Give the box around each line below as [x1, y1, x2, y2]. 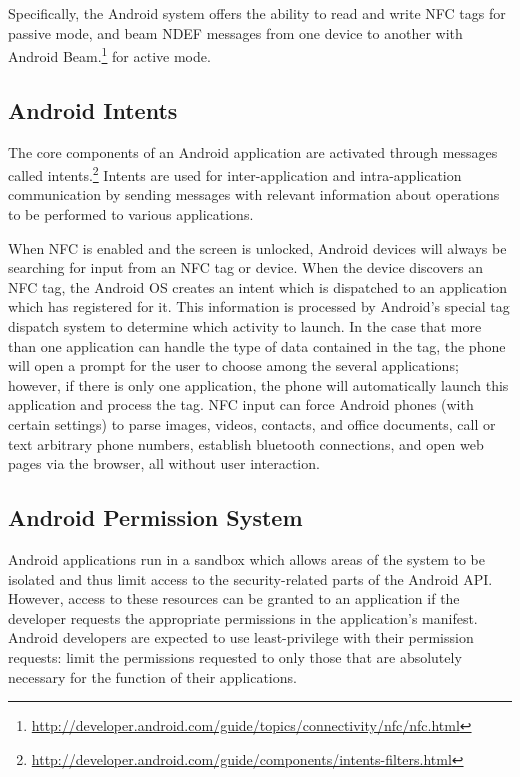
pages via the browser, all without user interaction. [8, 453, 320, 474]
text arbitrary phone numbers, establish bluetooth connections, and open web [8, 433, 484, 454]
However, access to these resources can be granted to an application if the [8, 588, 460, 609]
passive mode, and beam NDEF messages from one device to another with [8, 22, 463, 43]
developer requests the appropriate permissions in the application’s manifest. [8, 607, 478, 628]
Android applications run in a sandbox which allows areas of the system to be [8, 549, 485, 569]
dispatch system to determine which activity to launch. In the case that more [8, 316, 482, 337]
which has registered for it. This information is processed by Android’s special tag [8, 296, 510, 317]
